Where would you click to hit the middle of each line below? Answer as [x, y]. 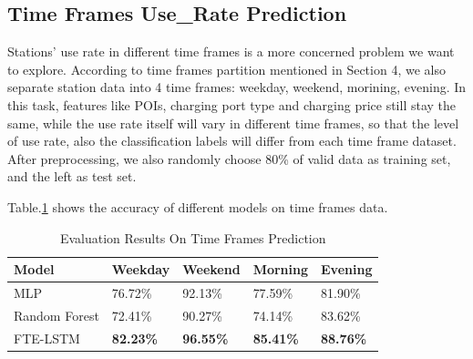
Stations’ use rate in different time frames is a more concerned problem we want [231, 51]
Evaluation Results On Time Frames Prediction [193, 237]
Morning [281, 269]
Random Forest [57, 315]
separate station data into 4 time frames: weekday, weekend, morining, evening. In [237, 87]
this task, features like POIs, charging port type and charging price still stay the [232, 104]
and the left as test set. [72, 176]
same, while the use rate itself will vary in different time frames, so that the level [233, 123]
